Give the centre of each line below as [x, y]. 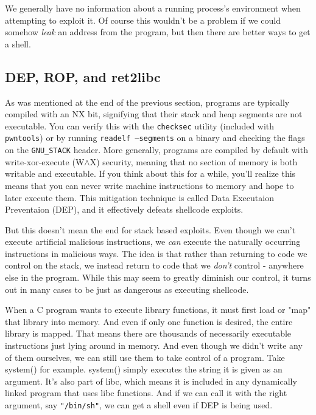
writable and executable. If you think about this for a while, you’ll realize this [150, 173]
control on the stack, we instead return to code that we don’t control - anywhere [154, 265]
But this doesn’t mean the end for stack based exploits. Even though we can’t [150, 229]
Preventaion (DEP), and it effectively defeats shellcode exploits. [124, 209]
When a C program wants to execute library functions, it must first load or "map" [158, 310]
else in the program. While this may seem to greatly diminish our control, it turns [158, 277]
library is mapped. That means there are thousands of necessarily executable [148, 333]
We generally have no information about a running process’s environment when [153, 8]
